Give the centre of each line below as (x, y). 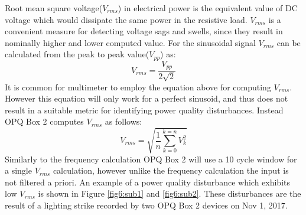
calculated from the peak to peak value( (77, 54)
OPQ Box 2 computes (44, 121)
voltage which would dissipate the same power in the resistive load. (126, 19)
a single (18, 170)
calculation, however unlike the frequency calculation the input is (171, 170)
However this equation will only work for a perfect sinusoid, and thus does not (147, 98)
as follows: (123, 121)
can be (289, 42)
